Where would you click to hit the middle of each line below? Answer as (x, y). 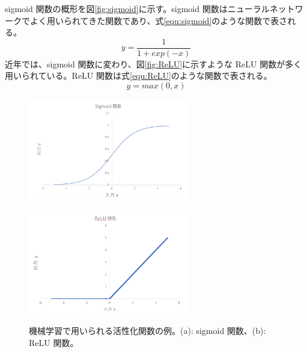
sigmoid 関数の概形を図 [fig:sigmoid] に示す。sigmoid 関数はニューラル (137, 8)
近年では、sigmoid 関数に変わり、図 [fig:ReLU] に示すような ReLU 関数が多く (153, 63)
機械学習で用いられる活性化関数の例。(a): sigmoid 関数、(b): (147, 331)
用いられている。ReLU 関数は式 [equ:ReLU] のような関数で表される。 (138, 76)
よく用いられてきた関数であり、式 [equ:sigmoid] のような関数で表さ (159, 20)
